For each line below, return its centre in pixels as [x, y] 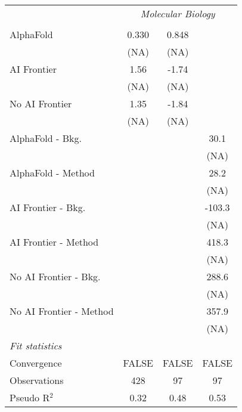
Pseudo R [30, 397]
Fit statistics [36, 346]
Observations [37, 380]
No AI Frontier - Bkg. [55, 276]
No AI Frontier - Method [62, 311]
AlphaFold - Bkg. [46, 138]
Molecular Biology [178, 13]
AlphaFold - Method [52, 173]
